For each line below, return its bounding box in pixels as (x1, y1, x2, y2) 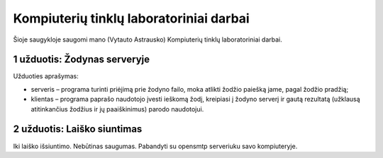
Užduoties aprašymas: (13, 72, 79, 80)
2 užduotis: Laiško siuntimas (13, 123, 143, 135)
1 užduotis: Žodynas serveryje (13, 54, 150, 66)
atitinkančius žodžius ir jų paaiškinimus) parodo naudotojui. (30, 104, 204, 113)
